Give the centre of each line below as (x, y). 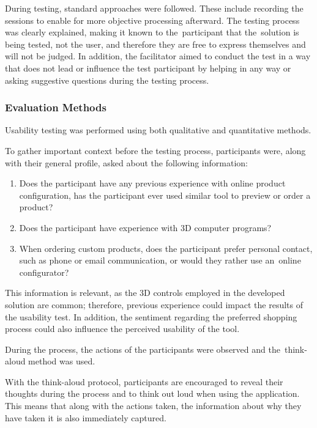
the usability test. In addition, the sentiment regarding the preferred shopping (151, 316)
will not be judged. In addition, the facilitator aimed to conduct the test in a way (158, 56)
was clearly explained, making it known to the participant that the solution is (152, 32)
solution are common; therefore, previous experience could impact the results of (154, 304)
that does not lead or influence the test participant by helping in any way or (148, 68)
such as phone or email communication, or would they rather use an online (160, 260)
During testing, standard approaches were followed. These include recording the (154, 8)
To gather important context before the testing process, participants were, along (155, 150)
